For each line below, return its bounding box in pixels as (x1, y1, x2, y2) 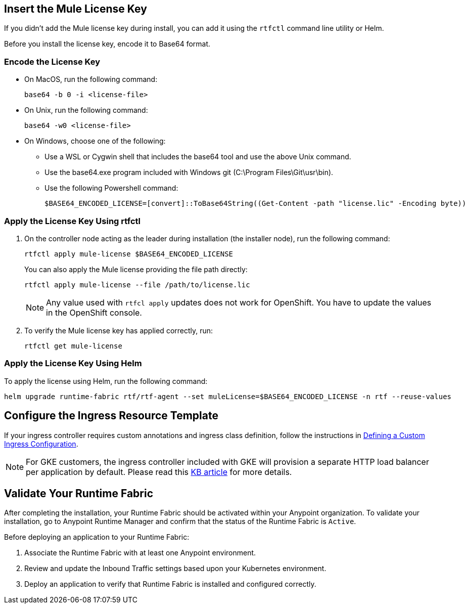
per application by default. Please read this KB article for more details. (26, 466, 292, 477)
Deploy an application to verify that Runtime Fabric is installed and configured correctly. (24, 580, 316, 589)
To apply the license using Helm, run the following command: (4, 376, 208, 385)
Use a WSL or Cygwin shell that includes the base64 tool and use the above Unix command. (44, 152, 351, 161)
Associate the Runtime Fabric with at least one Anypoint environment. (24, 548, 256, 557)
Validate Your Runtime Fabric (4, 487, 154, 500)
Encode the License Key (4, 56, 100, 67)
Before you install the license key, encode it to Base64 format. (4, 39, 211, 49)
